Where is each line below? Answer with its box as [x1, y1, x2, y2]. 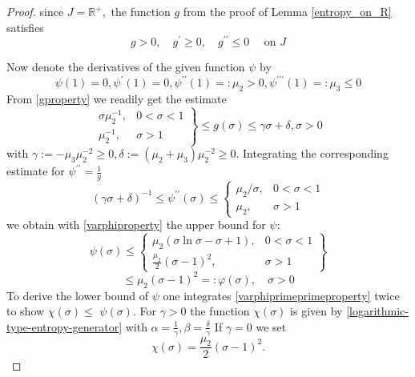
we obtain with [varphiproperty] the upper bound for [6, 216, 266, 233]
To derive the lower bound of [6, 287, 149, 303]
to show [6, 303, 45, 319]
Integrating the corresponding [243, 145, 389, 162]
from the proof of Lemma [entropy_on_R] [183, 3, 392, 19]
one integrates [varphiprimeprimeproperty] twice [163, 287, 400, 303]
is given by [290, 303, 343, 319]
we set [256, 318, 287, 335]
